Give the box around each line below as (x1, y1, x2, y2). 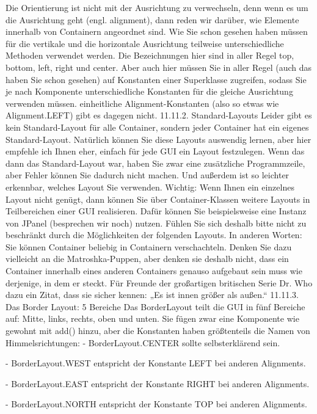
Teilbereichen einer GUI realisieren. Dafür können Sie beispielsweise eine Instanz (5, 205, 307, 217)
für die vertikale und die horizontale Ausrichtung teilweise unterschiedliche (5, 37, 284, 49)
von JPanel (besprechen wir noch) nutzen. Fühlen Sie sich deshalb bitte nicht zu (5, 216, 307, 229)
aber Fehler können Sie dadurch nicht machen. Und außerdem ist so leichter (5, 169, 290, 181)
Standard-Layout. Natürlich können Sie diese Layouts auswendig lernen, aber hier (5, 133, 312, 145)
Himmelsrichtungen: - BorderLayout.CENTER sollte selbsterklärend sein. (5, 336, 280, 349)
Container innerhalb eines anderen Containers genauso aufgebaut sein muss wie (5, 264, 302, 277)
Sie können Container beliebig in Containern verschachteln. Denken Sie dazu (5, 240, 292, 253)
